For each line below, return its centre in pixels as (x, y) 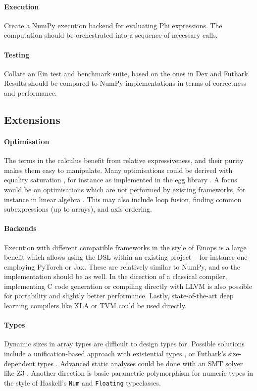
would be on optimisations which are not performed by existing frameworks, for (125, 189)
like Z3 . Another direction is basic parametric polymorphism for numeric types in (129, 373)
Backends (20, 228)
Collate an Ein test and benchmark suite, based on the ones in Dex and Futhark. (127, 73)
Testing (17, 54)
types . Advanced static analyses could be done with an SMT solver (140, 363)
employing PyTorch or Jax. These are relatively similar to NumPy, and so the (122, 266)
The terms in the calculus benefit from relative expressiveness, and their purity (124, 160)
